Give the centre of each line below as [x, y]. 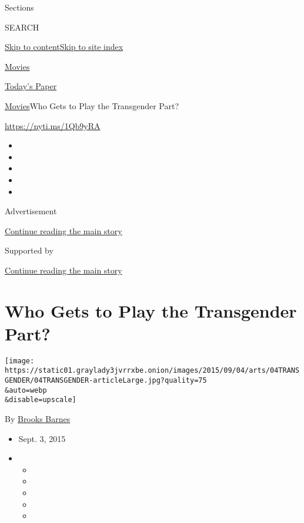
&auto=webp [26, 390]
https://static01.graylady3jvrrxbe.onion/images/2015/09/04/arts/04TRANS [152, 371]
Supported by [29, 250]
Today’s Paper [31, 86]
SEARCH [22, 27]
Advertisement [31, 211]
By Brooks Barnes [38, 419]
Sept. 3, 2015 [42, 438]
